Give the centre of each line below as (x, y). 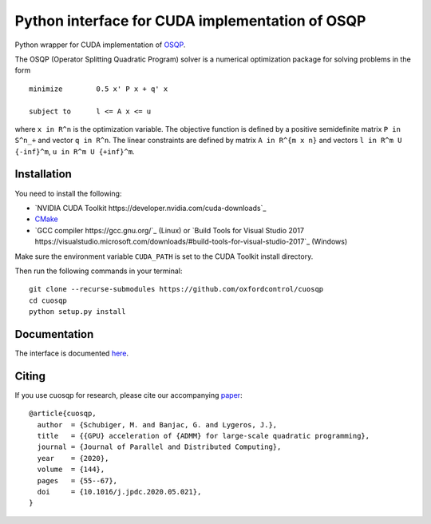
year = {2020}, (73, 458)
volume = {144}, (71, 470)
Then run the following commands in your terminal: (99, 271)
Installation (43, 175)
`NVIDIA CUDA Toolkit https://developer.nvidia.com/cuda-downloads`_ (150, 208)
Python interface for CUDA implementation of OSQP (190, 21)
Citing (30, 376)
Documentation (54, 334)
